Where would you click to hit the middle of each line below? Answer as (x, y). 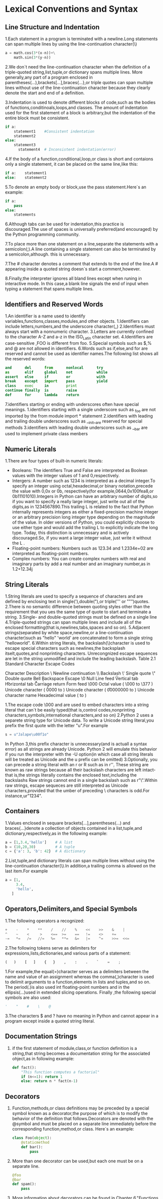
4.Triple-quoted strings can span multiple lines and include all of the (73, 622)
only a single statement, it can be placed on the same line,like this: (72, 164)
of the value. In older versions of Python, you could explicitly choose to (83, 522)
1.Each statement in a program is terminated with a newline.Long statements (81, 39)
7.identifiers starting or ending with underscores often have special (72, 404)
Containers (22, 811)
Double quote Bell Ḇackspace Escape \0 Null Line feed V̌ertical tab (72, 678)
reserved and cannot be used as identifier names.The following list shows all (82, 354)
